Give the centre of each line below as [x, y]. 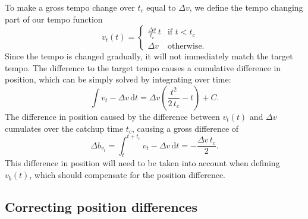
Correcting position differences [101, 207]
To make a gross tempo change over [70, 7]
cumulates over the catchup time [64, 128]
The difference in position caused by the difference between [112, 116]
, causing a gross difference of [185, 128]
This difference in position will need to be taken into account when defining [142, 163]
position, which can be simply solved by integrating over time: [118, 79]
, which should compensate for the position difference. [128, 175]
